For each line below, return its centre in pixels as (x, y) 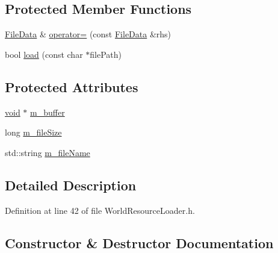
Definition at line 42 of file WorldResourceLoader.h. (100, 210)
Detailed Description (71, 185)
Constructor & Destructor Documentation (139, 242)
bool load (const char (44, 54)
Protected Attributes (72, 86)
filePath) (106, 54)
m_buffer (48, 112)
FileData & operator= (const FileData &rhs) (88, 34)
